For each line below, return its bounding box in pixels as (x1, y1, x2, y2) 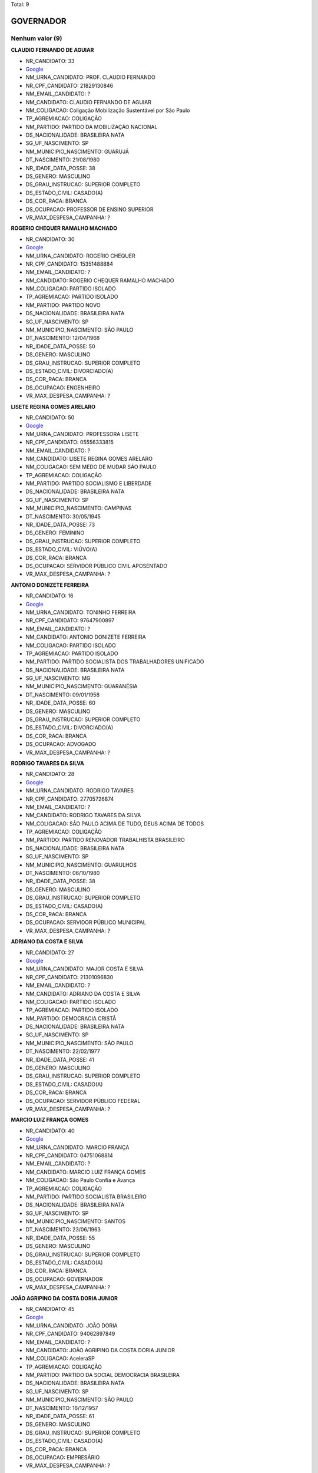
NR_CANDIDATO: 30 (25, 236, 75, 243)
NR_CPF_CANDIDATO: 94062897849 (25, 1330, 115, 1337)
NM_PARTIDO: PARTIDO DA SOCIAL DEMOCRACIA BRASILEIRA (25, 1372, 180, 1379)
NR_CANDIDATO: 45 (25, 1305, 75, 1312)
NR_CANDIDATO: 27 (25, 949, 75, 956)
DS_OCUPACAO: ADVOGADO (25, 741, 97, 748)
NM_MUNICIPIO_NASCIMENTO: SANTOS (25, 1218, 126, 1225)
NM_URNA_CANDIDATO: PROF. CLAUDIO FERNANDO (25, 74, 156, 81)
